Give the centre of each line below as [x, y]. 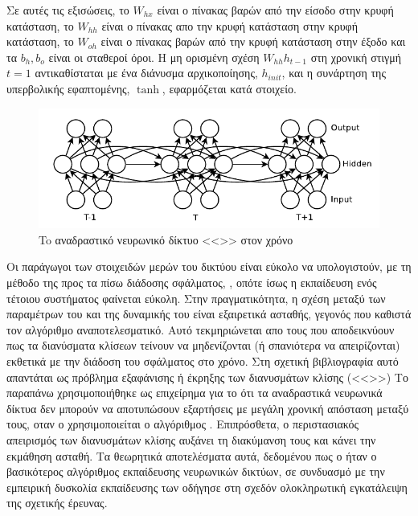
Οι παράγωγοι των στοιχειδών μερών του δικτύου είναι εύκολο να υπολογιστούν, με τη [209, 266]
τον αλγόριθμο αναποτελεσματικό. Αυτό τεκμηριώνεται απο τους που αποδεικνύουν [201, 329]
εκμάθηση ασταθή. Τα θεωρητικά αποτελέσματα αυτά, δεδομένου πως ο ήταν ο [192, 455]
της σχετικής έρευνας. [57, 503]
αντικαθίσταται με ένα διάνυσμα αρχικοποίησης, [146, 73]
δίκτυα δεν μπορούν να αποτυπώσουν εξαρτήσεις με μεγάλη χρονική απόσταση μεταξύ [208, 408]
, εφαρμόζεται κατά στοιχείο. [229, 88]
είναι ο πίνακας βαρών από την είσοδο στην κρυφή [275, 10]
